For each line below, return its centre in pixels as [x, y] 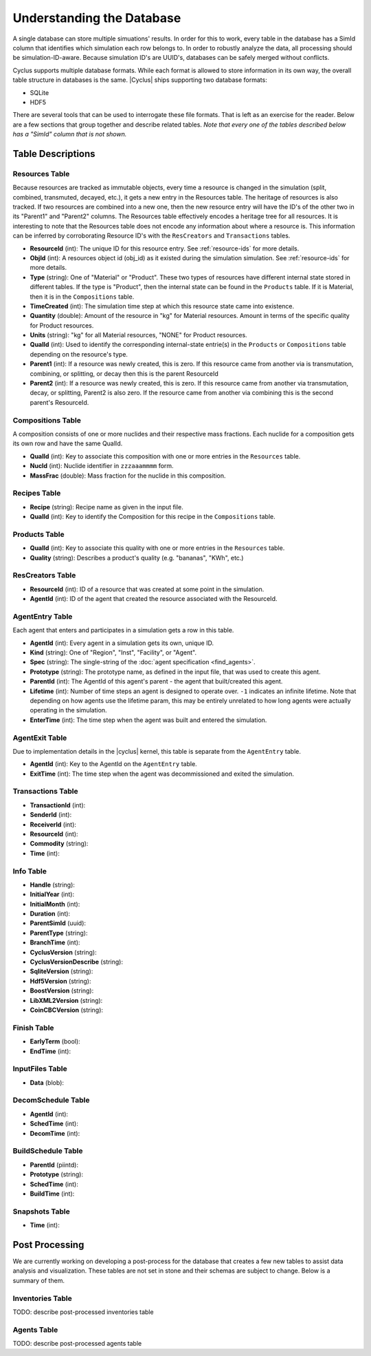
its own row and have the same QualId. [68, 443]
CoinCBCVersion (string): [66, 1010]
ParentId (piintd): [54, 1165]
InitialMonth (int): [55, 904]
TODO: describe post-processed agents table [77, 1344]
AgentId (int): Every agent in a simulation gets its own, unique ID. [122, 643]
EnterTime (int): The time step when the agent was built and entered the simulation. [148, 720]
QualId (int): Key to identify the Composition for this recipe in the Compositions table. [153, 517]
